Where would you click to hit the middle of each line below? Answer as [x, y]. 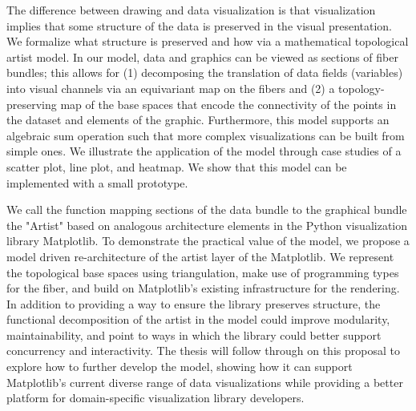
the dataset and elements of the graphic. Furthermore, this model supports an [198, 120]
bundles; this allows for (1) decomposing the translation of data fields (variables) [205, 73]
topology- [361, 88]
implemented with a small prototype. [97, 182]
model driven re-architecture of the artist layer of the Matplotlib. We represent [200, 256]
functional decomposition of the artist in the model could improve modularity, [198, 319]
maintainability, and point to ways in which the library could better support [194, 334]
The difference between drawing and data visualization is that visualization [191, 10]
